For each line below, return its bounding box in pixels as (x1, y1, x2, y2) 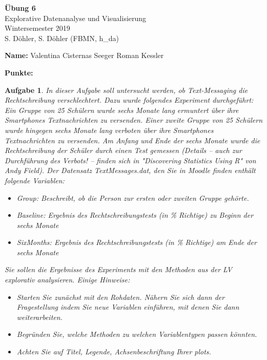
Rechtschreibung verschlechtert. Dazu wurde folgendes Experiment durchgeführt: (5, 94, 254, 105)
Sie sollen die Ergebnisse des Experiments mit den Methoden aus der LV (5, 264, 232, 275)
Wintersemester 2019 (5, 23, 70, 33)
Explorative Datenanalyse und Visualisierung (5, 12, 147, 23)
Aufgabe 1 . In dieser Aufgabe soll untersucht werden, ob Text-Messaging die (5, 84, 248, 95)
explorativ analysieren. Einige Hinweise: (5, 274, 130, 285)
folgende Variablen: (5, 175, 65, 185)
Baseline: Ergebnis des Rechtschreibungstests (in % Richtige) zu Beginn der (16, 210, 254, 220)
